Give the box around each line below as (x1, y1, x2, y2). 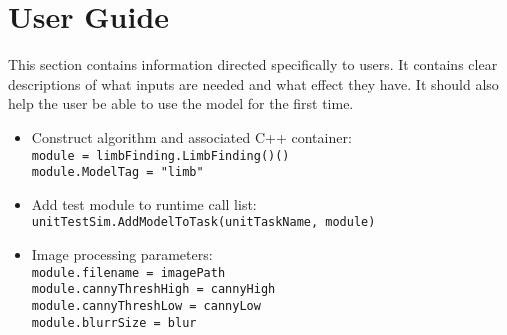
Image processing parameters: (31, 244, 213, 265)
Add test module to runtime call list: (31, 193, 257, 214)
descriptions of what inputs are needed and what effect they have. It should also (8, 73, 499, 94)
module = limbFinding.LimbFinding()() (31, 148, 290, 163)
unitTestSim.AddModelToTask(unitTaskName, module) (31, 215, 376, 230)
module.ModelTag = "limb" (31, 165, 204, 180)
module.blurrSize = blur (31, 315, 197, 330)
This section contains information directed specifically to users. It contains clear (8, 54, 498, 75)
